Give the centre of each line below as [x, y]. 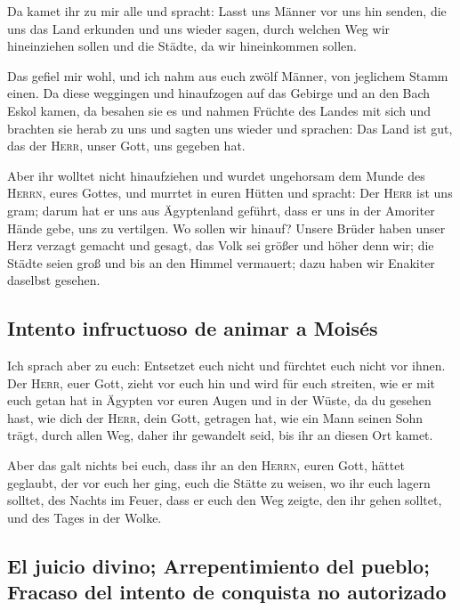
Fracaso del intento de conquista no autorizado [227, 592]
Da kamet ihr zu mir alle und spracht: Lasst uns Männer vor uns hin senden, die [227, 11]
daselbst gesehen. [54, 280]
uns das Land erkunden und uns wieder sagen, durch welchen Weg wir [199, 28]
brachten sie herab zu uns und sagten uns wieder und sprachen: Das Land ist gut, [230, 128]
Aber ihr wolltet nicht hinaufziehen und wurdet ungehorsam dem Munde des [216, 175]
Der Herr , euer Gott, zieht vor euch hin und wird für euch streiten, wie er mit [222, 382]
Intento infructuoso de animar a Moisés [193, 328]
